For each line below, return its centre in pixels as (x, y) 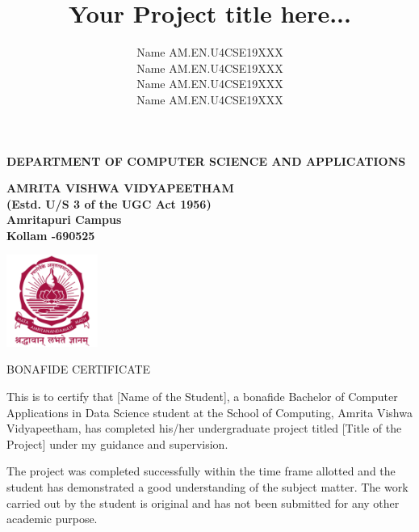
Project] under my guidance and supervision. (117, 443)
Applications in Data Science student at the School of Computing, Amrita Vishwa (209, 412)
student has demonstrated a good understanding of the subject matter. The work (207, 487)
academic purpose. (52, 519)
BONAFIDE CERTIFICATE (79, 369)
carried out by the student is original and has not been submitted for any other (203, 502)
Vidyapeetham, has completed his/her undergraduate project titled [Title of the (204, 428)
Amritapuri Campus (64, 220)
